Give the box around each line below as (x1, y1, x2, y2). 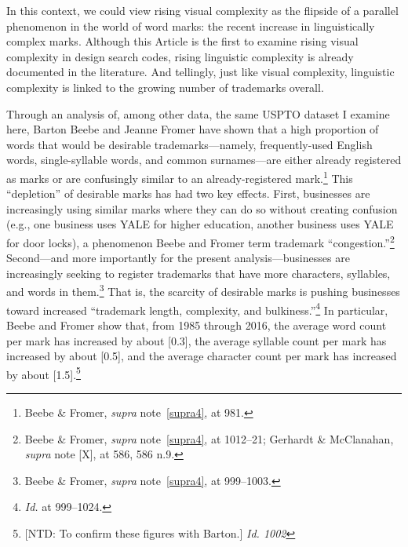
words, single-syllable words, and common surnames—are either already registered (6, 151, 402, 168)
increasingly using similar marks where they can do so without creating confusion (6, 200, 398, 217)
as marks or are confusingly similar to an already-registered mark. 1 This (6, 167, 353, 186)
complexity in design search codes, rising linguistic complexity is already (6, 48, 354, 64)
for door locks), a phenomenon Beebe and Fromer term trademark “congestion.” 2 (6, 232, 395, 250)
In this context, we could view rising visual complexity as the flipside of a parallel (6, 2, 399, 18)
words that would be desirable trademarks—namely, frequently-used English (6, 136, 373, 152)
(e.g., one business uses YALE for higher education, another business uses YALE (6, 216, 394, 232)
